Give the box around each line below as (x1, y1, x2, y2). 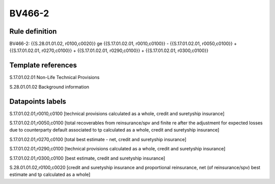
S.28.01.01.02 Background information (9, 84, 89, 90)
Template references (9, 61, 77, 70)
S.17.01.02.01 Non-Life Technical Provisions (9, 74, 100, 81)
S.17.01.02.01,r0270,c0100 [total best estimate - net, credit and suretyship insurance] (9, 136, 187, 142)
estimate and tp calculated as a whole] (9, 171, 91, 178)
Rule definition (9, 27, 57, 36)
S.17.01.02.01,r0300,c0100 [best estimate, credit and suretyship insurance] (9, 155, 166, 161)
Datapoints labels (9, 97, 66, 106)
